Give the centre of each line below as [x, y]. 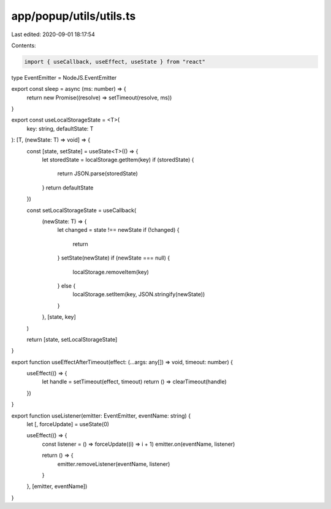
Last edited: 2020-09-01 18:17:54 [53, 34]
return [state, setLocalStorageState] [72, 339]
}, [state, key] [59, 317]
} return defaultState [68, 188]
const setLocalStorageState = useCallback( [82, 210]
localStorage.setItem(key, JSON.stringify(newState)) [139, 294]
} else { [67, 286]
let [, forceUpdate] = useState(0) [68, 424]
